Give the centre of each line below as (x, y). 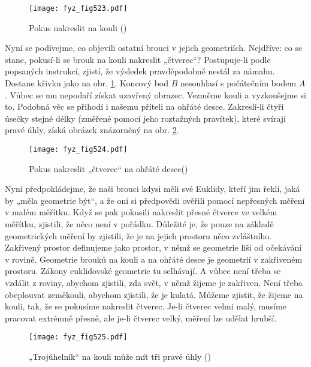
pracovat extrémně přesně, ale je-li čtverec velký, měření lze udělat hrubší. (141, 318)
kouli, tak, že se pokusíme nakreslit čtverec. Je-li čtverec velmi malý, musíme (146, 306)
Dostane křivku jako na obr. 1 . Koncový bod (87, 83)
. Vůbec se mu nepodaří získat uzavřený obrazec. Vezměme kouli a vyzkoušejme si (155, 94)
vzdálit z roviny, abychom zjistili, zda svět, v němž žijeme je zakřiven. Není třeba (154, 282)
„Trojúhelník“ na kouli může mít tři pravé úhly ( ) (120, 357)
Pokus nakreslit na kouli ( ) (78, 27)
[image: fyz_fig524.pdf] (78, 149)
